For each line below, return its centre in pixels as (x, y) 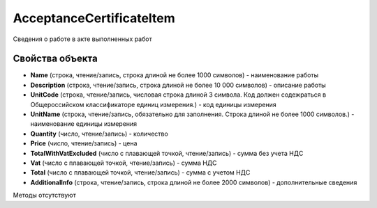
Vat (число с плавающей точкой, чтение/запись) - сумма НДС (124, 163)
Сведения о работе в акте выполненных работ (83, 39)
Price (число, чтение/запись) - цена (84, 143)
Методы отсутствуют (44, 195)
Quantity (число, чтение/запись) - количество (99, 134)
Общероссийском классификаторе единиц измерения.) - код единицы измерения (154, 104)
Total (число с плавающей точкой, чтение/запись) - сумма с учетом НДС (140, 173)
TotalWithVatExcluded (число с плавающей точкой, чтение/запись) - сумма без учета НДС (167, 153)
